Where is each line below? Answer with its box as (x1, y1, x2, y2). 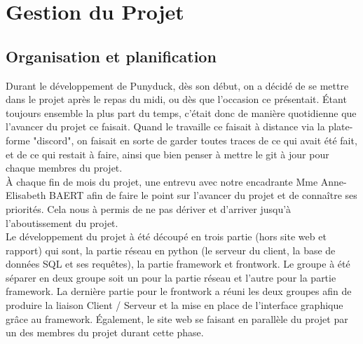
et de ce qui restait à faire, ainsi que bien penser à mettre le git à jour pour (6, 146, 329, 161)
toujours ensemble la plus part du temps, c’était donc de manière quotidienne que (6, 105, 357, 120)
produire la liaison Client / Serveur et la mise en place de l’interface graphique (6, 298, 343, 312)
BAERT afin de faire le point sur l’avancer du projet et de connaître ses (49, 188, 357, 202)
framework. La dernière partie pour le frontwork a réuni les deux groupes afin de (6, 284, 352, 298)
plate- (328, 119, 353, 134)
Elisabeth (6, 188, 46, 202)
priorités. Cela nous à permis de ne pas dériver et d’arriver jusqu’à (6, 201, 292, 216)
